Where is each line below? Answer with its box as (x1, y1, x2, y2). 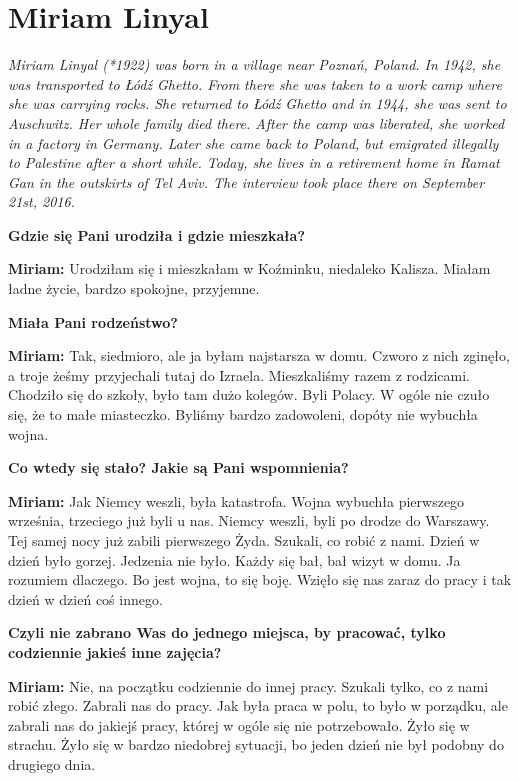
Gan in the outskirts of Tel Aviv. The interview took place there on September (8, 171, 485, 192)
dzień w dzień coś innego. (8, 588, 163, 609)
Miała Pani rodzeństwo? (8, 311, 178, 332)
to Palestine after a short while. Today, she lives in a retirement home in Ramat (8, 152, 500, 173)
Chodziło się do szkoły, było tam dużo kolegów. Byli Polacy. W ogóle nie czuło (8, 384, 490, 405)
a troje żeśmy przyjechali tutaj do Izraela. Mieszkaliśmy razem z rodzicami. (8, 364, 470, 385)
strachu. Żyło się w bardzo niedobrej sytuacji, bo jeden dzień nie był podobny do (8, 734, 504, 755)
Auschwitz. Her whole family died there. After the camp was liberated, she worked (8, 112, 505, 133)
